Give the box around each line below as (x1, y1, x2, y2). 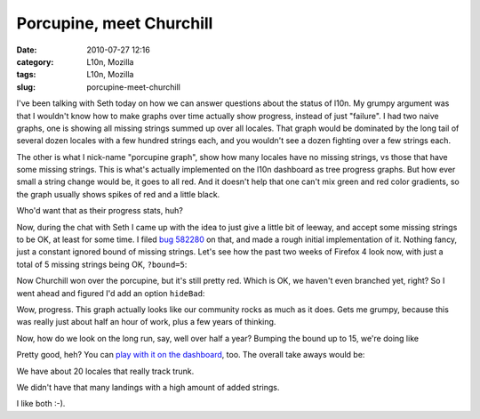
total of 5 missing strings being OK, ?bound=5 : (16, 259, 188, 270)
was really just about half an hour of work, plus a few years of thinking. (16, 317, 276, 327)
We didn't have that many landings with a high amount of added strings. (16, 382, 280, 392)
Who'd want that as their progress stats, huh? (16, 205, 184, 216)
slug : (16, 81, 36, 93)
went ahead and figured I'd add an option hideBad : (16, 287, 205, 298)
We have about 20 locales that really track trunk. (16, 366, 195, 376)
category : (16, 56, 54, 67)
